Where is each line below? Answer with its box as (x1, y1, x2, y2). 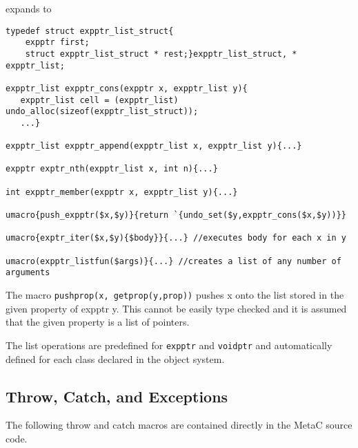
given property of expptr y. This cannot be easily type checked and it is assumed (6, 301, 347, 315)
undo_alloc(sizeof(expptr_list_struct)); (6, 106, 199, 117)
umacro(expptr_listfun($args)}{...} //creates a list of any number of (6, 256, 341, 266)
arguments (6, 268, 50, 278)
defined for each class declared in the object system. (6, 351, 225, 366)
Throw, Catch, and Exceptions (6, 385, 228, 407)
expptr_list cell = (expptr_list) (20, 95, 179, 105)
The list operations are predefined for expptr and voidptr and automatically (6, 337, 332, 352)
